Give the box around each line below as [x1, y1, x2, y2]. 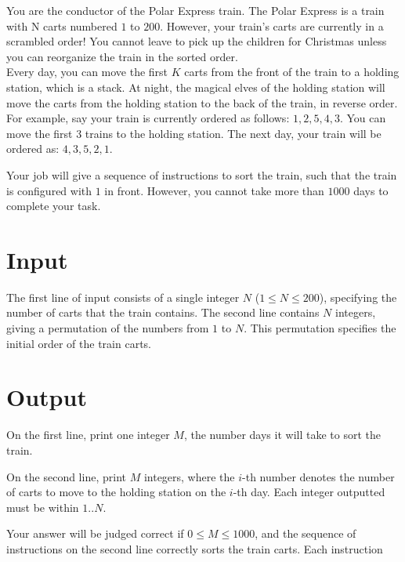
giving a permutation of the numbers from [6, 320, 209, 336]
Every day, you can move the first [6, 63, 168, 80]
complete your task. [6, 198, 101, 214]
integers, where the [143, 468, 235, 484]
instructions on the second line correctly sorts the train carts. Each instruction [6, 540, 383, 557]
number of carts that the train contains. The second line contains [6, 304, 320, 321]
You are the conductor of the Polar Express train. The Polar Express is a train [6, 2, 385, 18]
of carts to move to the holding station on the [6, 484, 226, 500]
